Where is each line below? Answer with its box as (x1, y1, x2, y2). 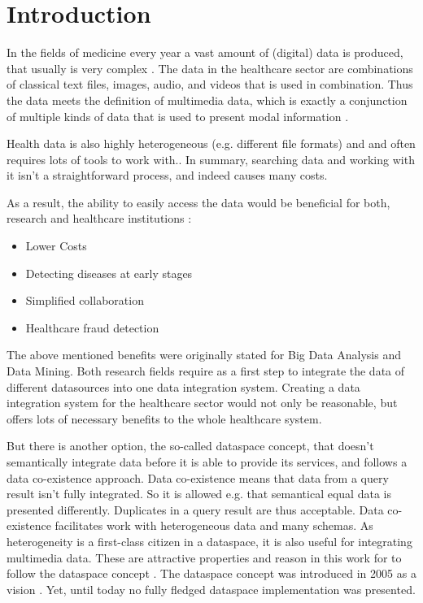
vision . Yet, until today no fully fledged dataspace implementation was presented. (7, 580, 416, 597)
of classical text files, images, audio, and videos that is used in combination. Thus (7, 76, 413, 93)
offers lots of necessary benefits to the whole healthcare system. (7, 410, 322, 427)
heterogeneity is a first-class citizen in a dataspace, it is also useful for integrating (7, 532, 412, 549)
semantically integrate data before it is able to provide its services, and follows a (7, 453, 408, 470)
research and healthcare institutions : (7, 210, 192, 227)
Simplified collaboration (25, 292, 144, 309)
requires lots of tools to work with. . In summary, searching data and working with (7, 150, 415, 167)
